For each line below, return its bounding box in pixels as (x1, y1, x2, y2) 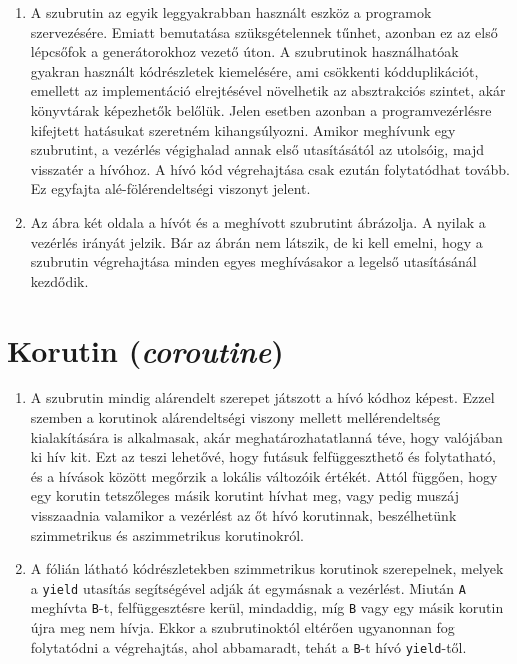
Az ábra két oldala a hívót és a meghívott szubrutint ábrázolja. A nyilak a (30, 211, 486, 232)
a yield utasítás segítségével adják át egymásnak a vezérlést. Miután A (30, 577, 466, 598)
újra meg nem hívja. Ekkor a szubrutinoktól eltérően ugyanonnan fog (30, 617, 455, 638)
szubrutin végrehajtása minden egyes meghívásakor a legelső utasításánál (30, 251, 477, 272)
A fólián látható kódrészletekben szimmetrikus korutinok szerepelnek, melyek (30, 558, 504, 579)
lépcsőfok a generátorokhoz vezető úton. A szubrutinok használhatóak (30, 41, 459, 62)
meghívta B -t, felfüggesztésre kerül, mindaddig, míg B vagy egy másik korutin (30, 597, 504, 618)
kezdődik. (30, 270, 89, 291)
